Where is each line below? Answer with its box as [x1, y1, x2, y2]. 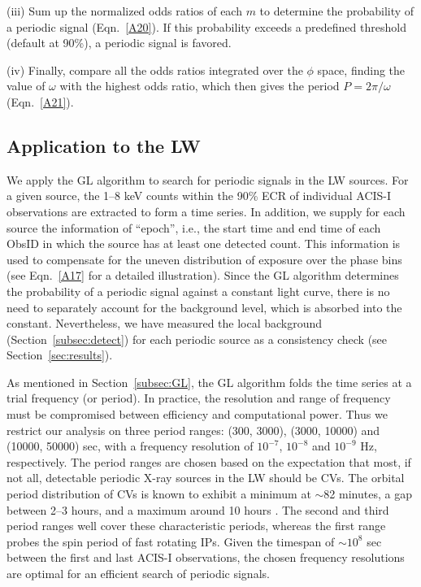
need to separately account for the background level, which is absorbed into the [7, 298, 402, 315]
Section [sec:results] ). [7, 346, 113, 363]
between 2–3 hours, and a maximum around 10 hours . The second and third [7, 501, 389, 518]
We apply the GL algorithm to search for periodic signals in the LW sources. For [7, 171, 409, 188]
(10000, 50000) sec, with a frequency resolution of [7, 437, 254, 454]
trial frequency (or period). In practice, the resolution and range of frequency [7, 389, 391, 407]
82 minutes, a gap [323, 485, 412, 502]
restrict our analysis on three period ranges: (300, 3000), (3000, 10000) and [7, 421, 380, 438]
